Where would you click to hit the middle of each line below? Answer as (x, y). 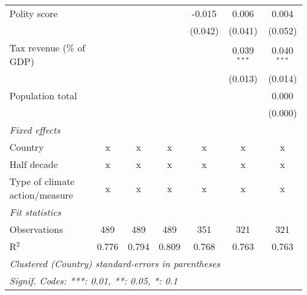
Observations (36, 229)
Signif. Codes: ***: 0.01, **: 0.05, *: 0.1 (94, 281)
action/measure (41, 195)
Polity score (34, 13)
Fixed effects (35, 130)
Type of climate (42, 181)
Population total (43, 95)
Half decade (34, 164)
